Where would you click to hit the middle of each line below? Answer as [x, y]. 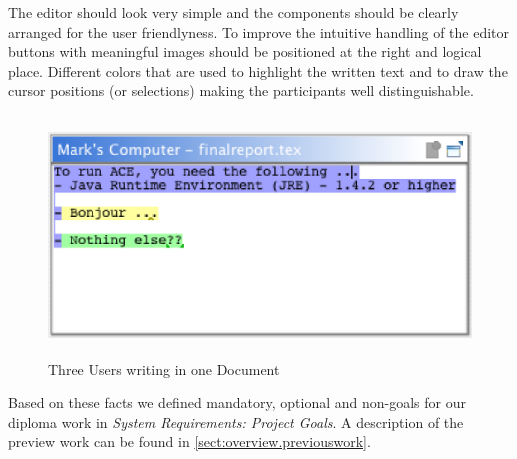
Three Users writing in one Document [164, 368]
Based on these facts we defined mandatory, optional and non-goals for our [237, 402]
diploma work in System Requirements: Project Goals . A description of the [236, 421]
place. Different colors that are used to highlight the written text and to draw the [258, 70]
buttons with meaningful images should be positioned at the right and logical [245, 51]
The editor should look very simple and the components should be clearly [233, 12]
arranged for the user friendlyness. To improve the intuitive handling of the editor [259, 31]
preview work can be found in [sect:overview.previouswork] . [189, 441]
